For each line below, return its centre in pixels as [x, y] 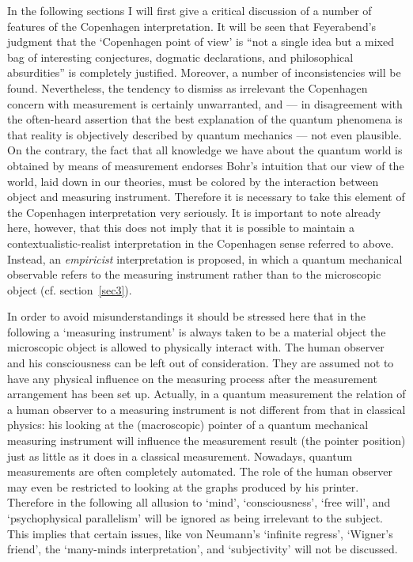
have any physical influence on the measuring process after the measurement [192, 378]
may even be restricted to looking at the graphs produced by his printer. [183, 486]
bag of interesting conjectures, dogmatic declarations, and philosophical [180, 57]
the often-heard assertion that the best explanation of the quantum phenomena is [205, 119]
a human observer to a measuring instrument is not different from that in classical [206, 409]
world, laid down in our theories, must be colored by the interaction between [193, 181]
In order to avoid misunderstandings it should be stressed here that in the [187, 316]
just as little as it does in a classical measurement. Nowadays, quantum [180, 456]
